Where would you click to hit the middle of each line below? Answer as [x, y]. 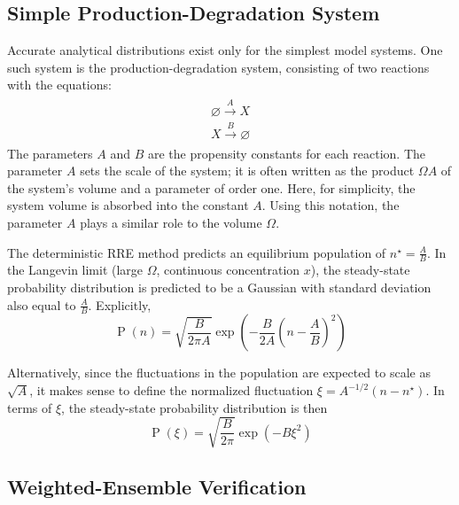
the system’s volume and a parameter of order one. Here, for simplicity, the [211, 187]
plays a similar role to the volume [171, 223]
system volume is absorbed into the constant [128, 205]
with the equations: [59, 85]
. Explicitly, [120, 304]
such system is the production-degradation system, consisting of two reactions [218, 67]
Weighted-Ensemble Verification [157, 487]
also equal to [42, 304]
